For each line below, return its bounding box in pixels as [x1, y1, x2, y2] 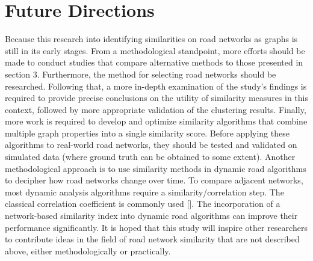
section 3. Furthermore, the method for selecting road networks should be [5, 67, 276, 80]
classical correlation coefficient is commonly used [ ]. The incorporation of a [5, 197, 280, 210]
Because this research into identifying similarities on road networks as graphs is [5, 32, 298, 45]
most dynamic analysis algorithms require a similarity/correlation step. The [5, 185, 284, 198]
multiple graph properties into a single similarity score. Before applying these [5, 126, 290, 139]
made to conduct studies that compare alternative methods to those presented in [5, 56, 303, 69]
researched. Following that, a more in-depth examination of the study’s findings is [5, 79, 307, 92]
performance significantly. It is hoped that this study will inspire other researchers [5, 221, 308, 233]
